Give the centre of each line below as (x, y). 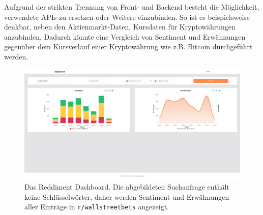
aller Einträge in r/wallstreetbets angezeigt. (97, 207)
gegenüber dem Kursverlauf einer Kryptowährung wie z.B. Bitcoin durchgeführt (128, 47)
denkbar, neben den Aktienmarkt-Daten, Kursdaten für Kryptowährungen (120, 27)
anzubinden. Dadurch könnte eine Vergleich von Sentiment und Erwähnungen (125, 36)
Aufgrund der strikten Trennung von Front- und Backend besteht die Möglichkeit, (132, 7)
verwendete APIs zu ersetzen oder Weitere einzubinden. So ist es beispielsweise (127, 17)
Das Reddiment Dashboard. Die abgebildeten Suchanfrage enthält (127, 186)
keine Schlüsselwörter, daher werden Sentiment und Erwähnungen (127, 196)
